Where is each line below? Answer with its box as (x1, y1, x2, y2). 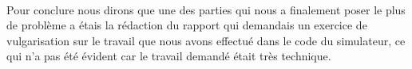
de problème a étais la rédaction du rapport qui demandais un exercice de (6, 17, 367, 33)
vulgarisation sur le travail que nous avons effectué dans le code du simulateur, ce (6, 32, 406, 48)
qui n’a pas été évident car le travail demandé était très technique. (6, 48, 331, 64)
